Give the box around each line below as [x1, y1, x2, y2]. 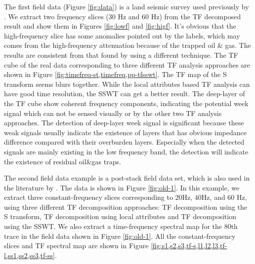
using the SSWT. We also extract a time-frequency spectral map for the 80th [4, 221, 238, 231]
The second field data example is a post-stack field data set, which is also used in [4, 173, 250, 183]
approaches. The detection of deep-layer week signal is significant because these [4, 117, 244, 128]
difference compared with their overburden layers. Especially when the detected [4, 137, 245, 147]
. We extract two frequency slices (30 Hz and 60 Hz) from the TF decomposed [4, 11, 241, 21]
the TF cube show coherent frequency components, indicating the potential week [4, 98, 249, 108]
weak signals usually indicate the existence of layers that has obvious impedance [4, 127, 247, 137]
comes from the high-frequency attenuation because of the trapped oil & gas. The [4, 40, 251, 50]
